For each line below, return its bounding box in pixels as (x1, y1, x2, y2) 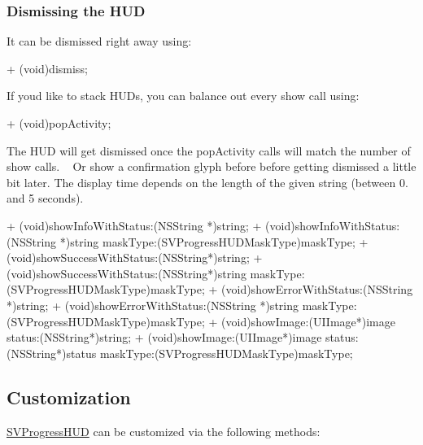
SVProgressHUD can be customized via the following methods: (7, 422, 321, 439)
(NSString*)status (7, 344, 97, 361)
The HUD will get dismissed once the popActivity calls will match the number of (7, 142, 411, 159)
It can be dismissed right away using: (7, 33, 192, 50)
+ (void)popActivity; (7, 115, 111, 131)
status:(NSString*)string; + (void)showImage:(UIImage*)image (7, 329, 322, 346)
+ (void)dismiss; (7, 59, 88, 76)
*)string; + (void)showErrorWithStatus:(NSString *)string (7, 296, 299, 313)
